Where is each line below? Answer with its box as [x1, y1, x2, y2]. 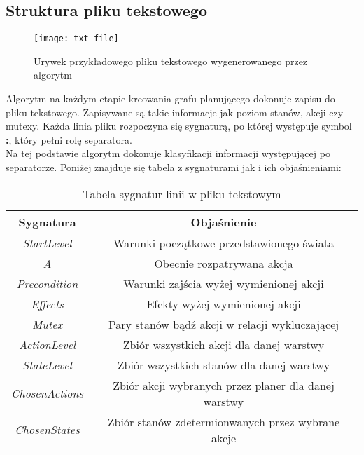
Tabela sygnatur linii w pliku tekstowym [83, 185, 281, 202]
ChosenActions [11, 385, 84, 402]
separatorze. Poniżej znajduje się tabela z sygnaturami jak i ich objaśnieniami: [6, 160, 342, 175]
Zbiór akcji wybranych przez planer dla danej [113, 376, 335, 393]
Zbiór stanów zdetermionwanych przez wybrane [107, 413, 340, 430]
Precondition [16, 275, 78, 292]
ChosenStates [15, 421, 80, 438]
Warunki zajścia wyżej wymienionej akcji [123, 275, 324, 292]
